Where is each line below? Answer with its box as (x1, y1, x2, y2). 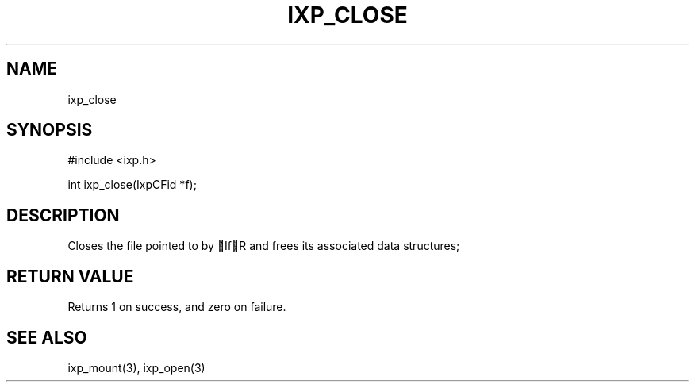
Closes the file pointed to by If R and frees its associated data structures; (67, 239, 460, 253)
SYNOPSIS (6, 120, 93, 140)
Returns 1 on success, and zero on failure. (67, 300, 286, 314)
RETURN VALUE (6, 266, 134, 286)
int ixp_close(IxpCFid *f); (67, 178, 197, 192)
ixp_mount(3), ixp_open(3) (67, 360, 205, 375)
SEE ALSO (6, 327, 87, 348)
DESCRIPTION (6, 205, 120, 225)
